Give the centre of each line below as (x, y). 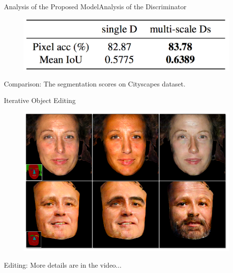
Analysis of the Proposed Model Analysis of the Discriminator (95, 6)
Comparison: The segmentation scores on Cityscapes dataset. (95, 84)
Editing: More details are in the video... (63, 264)
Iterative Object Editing (40, 100)
